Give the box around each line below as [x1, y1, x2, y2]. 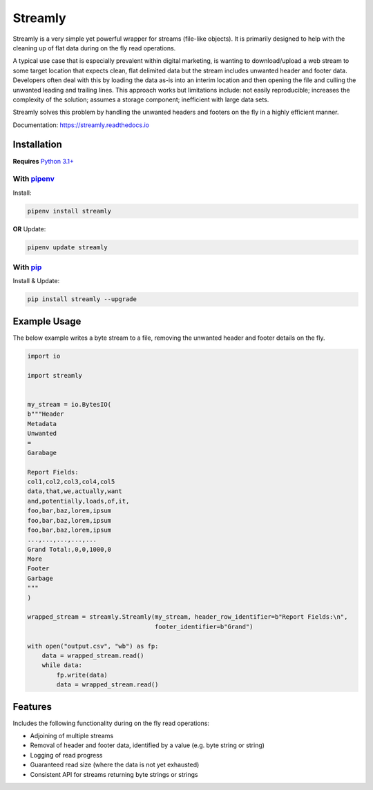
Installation [12, 139, 62, 151]
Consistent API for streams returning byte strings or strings [30, 770, 198, 778]
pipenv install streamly [27, 207, 112, 215]
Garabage [27, 449, 57, 456]
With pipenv [12, 174, 55, 184]
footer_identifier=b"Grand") [154, 622, 254, 630]
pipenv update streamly [27, 243, 108, 251]
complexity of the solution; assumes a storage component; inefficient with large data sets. [12, 95, 269, 104]
